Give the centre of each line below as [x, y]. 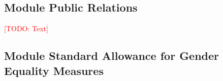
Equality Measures [54, 70]
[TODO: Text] [26, 28]
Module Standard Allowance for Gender [112, 56]
